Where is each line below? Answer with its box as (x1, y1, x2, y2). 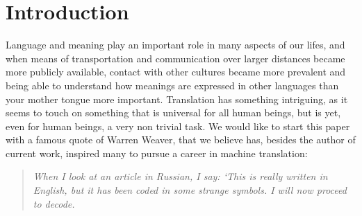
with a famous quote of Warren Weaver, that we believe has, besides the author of (6, 132, 356, 147)
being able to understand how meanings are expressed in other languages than (6, 78, 339, 92)
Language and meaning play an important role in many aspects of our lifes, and (6, 37, 345, 52)
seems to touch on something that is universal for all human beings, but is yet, (6, 105, 341, 120)
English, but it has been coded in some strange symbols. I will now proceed (33, 183, 347, 197)
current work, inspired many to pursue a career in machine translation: (6, 145, 308, 160)
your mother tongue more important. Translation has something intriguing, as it (6, 91, 348, 106)
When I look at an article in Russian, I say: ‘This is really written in (33, 169, 328, 183)
